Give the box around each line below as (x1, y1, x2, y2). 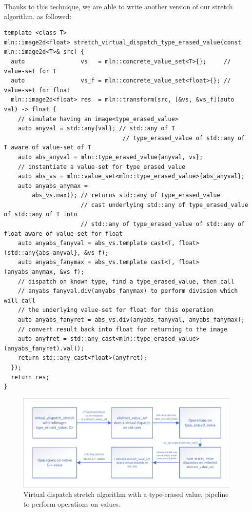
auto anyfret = (18, 335, 67, 343)
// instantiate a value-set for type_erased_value (18, 163, 186, 170)
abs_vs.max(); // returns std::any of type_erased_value (32, 192, 220, 199)
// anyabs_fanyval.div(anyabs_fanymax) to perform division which (18, 287, 238, 295)
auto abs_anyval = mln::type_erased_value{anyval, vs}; (18, 153, 203, 161)
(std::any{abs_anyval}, (4, 249, 81, 256)
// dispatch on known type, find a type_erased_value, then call (18, 278, 234, 285)
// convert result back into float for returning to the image (18, 326, 228, 333)
